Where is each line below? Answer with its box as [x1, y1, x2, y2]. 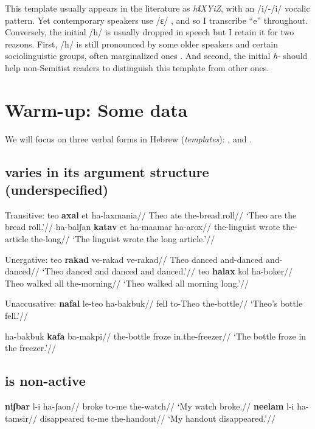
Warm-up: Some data [5, 97, 188, 122]
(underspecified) [5, 180, 109, 199]
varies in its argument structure [5, 162, 209, 181]
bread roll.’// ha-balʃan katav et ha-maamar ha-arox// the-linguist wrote [5, 220, 280, 233]
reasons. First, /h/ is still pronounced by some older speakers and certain [5, 37, 279, 50]
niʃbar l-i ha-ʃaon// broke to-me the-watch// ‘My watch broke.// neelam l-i [5, 400, 294, 413]
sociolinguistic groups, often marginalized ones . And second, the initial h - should [5, 49, 308, 62]
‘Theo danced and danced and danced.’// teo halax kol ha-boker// [42, 265, 293, 277]
